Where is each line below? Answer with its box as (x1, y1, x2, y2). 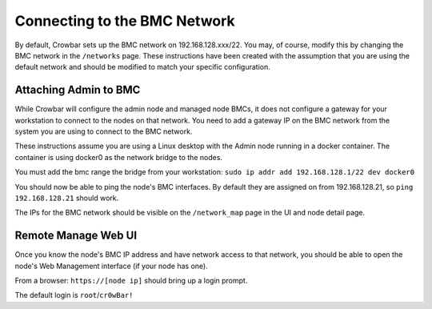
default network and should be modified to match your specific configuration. (14, 62, 271, 72)
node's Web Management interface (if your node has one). (14, 261, 208, 271)
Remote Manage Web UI (14, 229, 138, 243)
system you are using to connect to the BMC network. (14, 126, 193, 136)
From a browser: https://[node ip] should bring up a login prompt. (14, 276, 248, 286)
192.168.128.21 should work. (14, 193, 119, 203)
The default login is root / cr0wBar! (14, 291, 134, 300)
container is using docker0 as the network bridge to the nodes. (14, 152, 223, 162)
